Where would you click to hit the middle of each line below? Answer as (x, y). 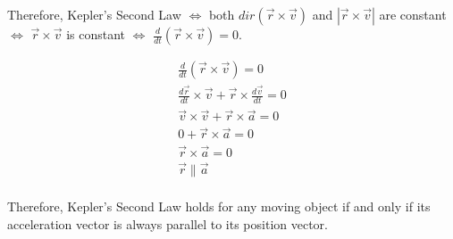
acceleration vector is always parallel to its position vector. (168, 223)
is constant (96, 34)
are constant (413, 14)
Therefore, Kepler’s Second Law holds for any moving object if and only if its (219, 206)
